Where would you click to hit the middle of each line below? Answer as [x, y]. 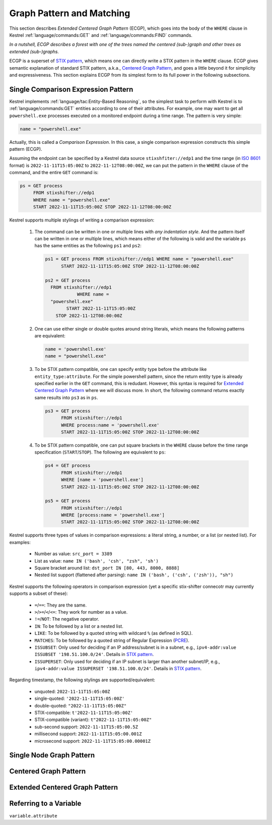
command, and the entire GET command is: [54, 173]
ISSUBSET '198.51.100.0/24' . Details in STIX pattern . [94, 654]
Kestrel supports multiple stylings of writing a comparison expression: [82, 220]
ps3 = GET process [68, 411]
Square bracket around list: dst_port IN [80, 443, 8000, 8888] [107, 568]
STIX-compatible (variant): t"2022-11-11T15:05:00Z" [93, 720]
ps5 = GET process [68, 501]
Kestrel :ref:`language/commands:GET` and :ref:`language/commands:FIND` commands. [101, 35]
